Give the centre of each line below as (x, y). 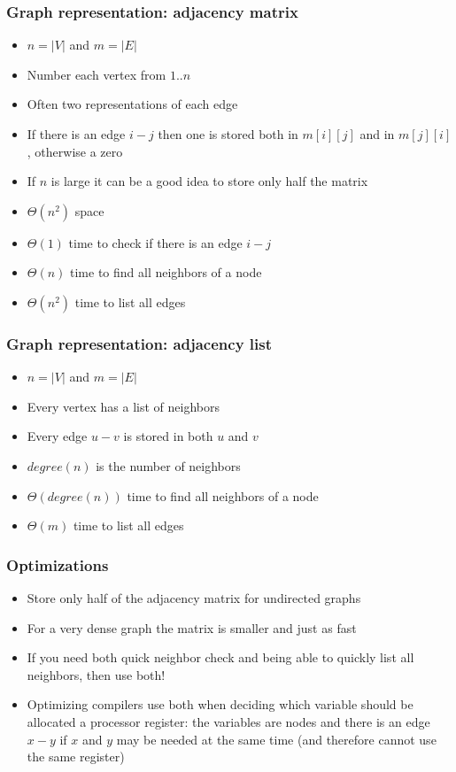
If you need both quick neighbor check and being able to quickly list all (220, 657)
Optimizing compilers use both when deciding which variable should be (220, 704)
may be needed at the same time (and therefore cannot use (276, 739)
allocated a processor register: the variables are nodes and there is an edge (228, 721)
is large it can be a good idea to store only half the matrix (209, 181)
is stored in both (168, 436)
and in (377, 134)
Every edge (57, 436)
